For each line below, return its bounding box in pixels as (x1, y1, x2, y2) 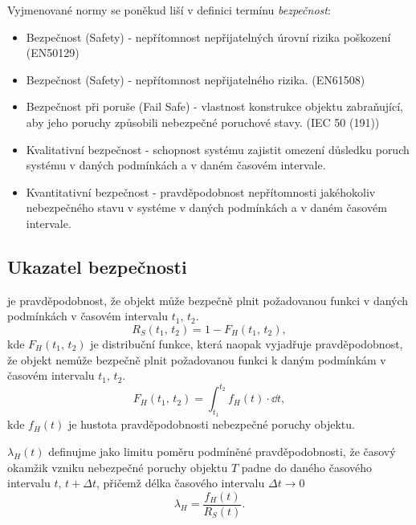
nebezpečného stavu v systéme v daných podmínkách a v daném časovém (26, 199, 387, 216)
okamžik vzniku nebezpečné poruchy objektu (7, 458, 228, 475)
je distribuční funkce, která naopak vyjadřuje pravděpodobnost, (90, 335, 403, 352)
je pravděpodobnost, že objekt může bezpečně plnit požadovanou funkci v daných (7, 291, 409, 308)
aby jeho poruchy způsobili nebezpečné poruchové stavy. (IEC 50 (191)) (26, 113, 380, 130)
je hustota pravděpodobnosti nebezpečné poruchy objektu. (68, 416, 355, 433)
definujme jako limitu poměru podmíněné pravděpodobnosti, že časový (48, 443, 396, 459)
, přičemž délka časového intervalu (96, 474, 265, 491)
